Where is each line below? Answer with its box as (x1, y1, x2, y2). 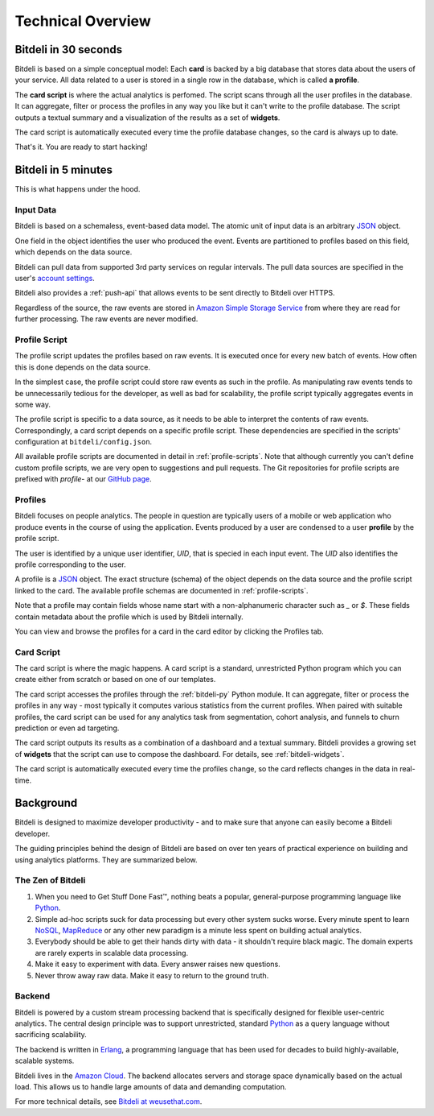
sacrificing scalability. (14, 1030, 88, 1040)
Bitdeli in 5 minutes (14, 163, 113, 177)
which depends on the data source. (14, 247, 133, 257)
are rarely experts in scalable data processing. (35, 948, 189, 957)
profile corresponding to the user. (14, 560, 126, 569)
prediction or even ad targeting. (14, 723, 120, 733)
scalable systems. (14, 1056, 75, 1066)
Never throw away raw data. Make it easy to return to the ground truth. (35, 970, 269, 980)
